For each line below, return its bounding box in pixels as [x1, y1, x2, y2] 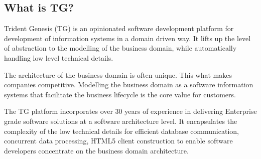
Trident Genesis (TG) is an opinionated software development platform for [4, 23, 234, 34]
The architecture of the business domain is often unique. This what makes [4, 69, 232, 80]
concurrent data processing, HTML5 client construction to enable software [4, 135, 233, 146]
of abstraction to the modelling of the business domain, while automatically [4, 43, 237, 53]
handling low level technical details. [4, 52, 113, 63]
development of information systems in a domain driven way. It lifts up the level [4, 33, 251, 43]
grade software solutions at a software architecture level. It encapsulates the [4, 115, 237, 126]
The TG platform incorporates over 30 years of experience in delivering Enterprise [4, 106, 257, 116]
